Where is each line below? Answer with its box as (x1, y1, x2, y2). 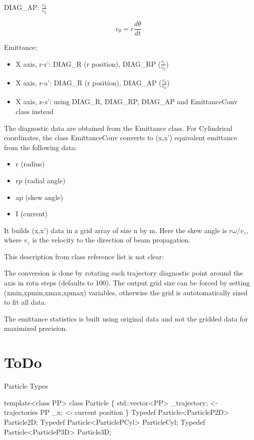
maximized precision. (4, 323, 68, 333)
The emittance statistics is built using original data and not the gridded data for (4, 313, 249, 323)
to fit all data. (4, 297, 46, 307)
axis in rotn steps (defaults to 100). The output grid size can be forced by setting (4, 278, 250, 288)
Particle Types (4, 381, 48, 391)
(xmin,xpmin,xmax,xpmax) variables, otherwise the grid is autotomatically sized (4, 287, 248, 297)
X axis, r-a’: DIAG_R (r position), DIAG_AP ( (15, 78, 162, 88)
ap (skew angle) (15, 192, 63, 202)
